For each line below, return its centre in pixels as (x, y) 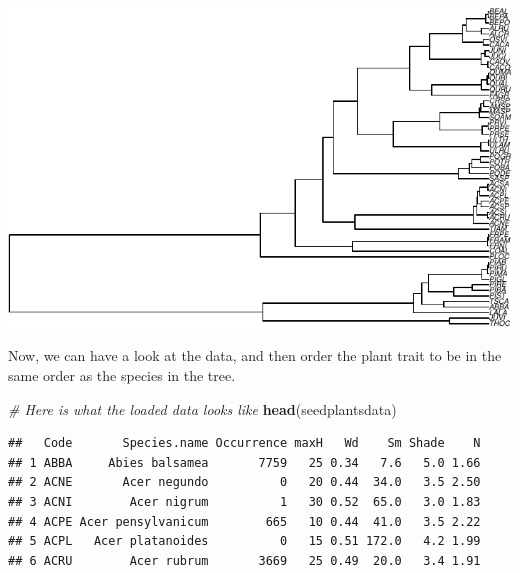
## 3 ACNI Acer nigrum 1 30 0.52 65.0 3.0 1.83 (244, 502)
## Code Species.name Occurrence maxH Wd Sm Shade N (244, 443)
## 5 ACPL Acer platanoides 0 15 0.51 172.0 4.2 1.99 (244, 541)
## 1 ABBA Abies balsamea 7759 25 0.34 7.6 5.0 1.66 (244, 462)
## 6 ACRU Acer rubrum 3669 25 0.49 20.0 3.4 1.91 (244, 560)
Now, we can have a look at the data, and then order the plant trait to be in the (255, 355)
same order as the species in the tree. (122, 375)
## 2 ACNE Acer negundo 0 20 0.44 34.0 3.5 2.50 (244, 482)
